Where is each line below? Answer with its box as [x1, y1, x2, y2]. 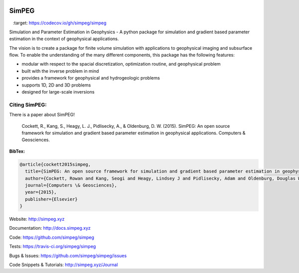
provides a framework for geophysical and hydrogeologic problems [21, 75, 160, 81]
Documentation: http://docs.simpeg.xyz [9, 225, 91, 231]
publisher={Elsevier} [25, 196, 78, 202]
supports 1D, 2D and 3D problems [21, 82, 91, 88]
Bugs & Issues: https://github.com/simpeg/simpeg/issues [9, 253, 127, 259]
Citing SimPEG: [9, 101, 47, 108]
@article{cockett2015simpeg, [19, 162, 91, 167]
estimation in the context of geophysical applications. [9, 36, 119, 42]
